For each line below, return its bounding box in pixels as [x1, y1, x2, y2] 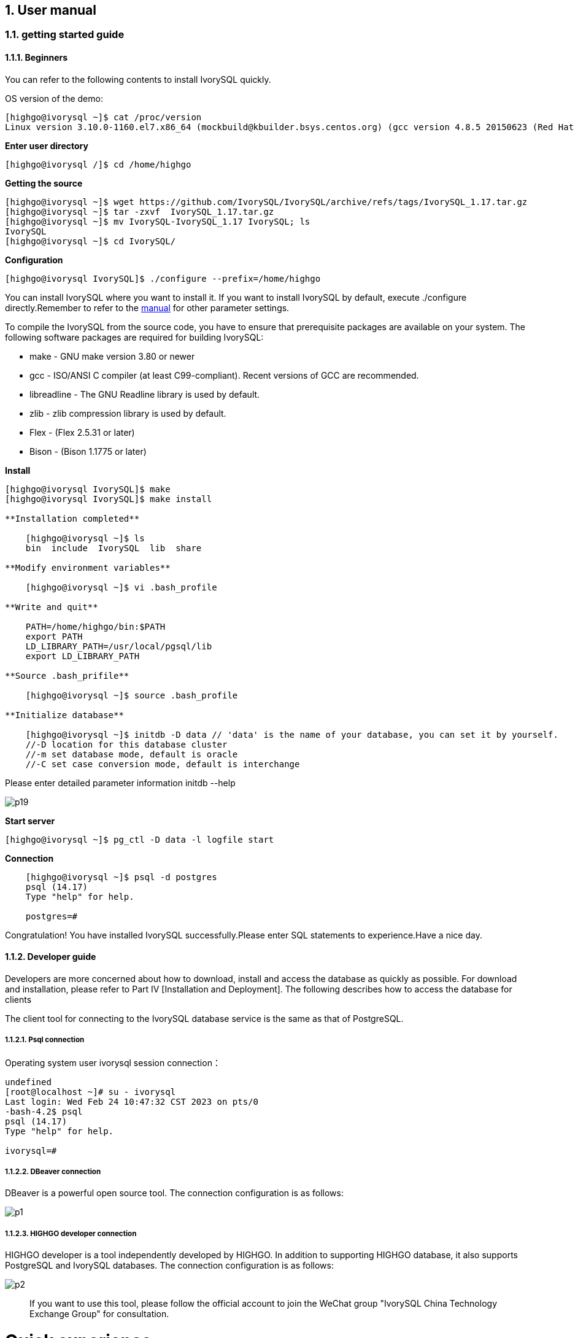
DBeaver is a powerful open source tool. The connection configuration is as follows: [5, 1188, 344, 1199]
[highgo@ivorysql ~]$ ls [25, 533, 145, 543]
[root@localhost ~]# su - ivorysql [5, 1086, 176, 1097]
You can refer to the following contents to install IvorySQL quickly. [5, 74, 271, 85]
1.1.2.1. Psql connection [5, 1035, 85, 1045]
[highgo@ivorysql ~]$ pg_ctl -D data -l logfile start [5, 834, 274, 845]
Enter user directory [5, 140, 88, 151]
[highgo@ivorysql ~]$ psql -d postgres [25, 872, 217, 882]
